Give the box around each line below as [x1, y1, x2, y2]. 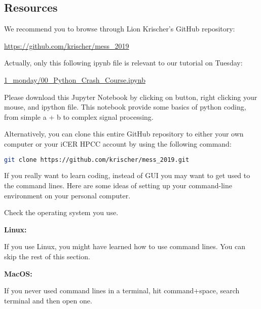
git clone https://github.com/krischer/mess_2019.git [4, 156, 190, 163]
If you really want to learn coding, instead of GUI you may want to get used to [4, 170, 250, 181]
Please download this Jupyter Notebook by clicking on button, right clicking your [4, 91, 257, 102]
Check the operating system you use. [4, 207, 119, 218]
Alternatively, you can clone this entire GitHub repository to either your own [4, 128, 244, 139]
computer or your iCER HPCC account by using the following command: [4, 138, 232, 149]
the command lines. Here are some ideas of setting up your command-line [4, 180, 232, 191]
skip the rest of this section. [4, 251, 90, 261]
